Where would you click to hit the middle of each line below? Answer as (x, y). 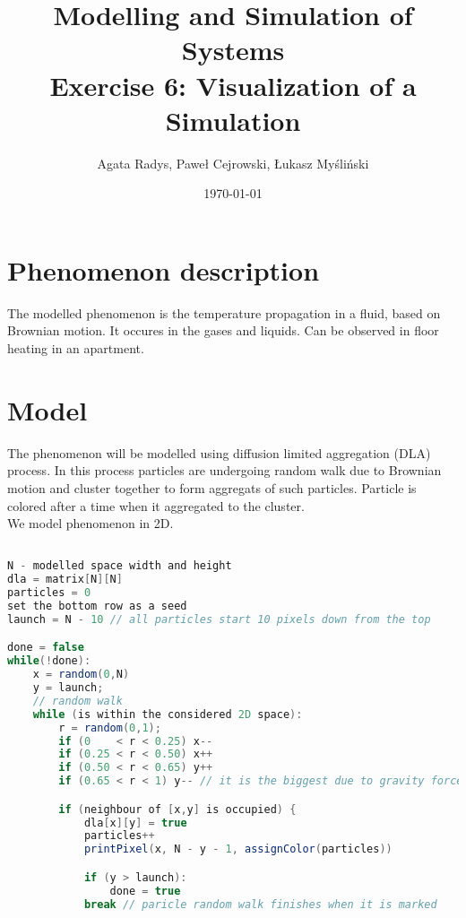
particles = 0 (49, 593)
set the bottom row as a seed (97, 606)
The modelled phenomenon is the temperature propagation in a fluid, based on (224, 312)
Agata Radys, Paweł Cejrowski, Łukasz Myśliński (233, 163)
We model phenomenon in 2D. (91, 523)
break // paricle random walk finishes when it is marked (260, 904)
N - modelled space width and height (120, 566)
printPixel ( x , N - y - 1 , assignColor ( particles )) (238, 849)
